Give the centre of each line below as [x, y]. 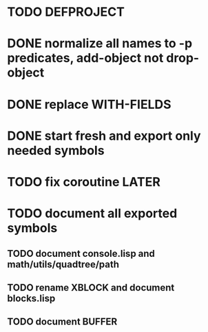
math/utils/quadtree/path [63, 264]
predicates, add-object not [85, 58]
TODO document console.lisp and [81, 253]
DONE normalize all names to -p [100, 44]
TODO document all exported [92, 214]
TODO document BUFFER [62, 322]
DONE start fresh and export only [104, 136]
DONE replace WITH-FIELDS [89, 104]
